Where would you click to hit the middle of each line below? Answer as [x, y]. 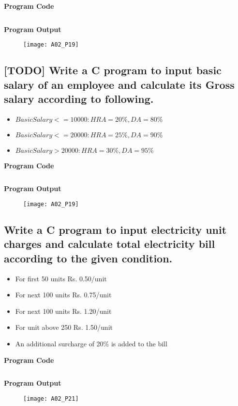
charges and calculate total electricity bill [110, 244]
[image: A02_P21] [51, 398]
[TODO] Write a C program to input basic [113, 70]
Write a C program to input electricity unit [115, 230]
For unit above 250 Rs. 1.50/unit [64, 327]
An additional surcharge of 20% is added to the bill [91, 344]
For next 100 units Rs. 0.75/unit [63, 295]
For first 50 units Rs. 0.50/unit [61, 278]
